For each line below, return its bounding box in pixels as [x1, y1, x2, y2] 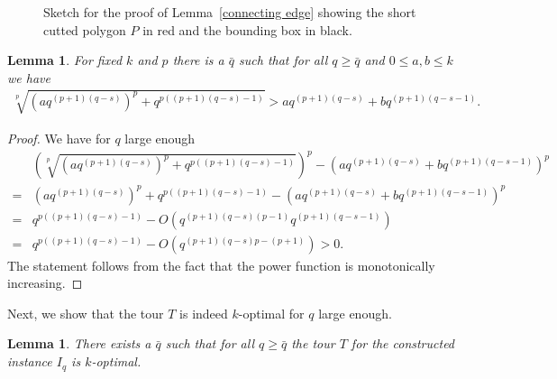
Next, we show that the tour [7, 303, 164, 322]
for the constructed [351, 334, 455, 353]
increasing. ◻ [7, 273, 83, 292]
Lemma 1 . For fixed [7, 51, 123, 69]
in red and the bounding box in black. [142, 20, 352, 39]
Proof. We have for [7, 128, 111, 147]
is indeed [179, 303, 228, 322]
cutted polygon [43, 20, 126, 39]
